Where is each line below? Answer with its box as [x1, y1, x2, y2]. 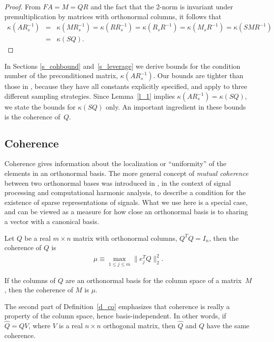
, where [28, 320, 51, 331]
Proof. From [4, 1, 41, 11]
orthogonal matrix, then [103, 320, 176, 331]
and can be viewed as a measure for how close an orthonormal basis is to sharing [4, 206, 248, 217]
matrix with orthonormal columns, [73, 232, 178, 243]
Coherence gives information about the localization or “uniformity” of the [4, 158, 226, 169]
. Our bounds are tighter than [153, 70, 244, 81]
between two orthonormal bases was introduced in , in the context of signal [4, 177, 231, 188]
